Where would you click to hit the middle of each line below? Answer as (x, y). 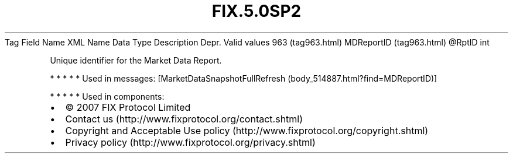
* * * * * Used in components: (107, 96)
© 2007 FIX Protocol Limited (128, 107)
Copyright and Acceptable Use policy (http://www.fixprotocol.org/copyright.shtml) (247, 130)
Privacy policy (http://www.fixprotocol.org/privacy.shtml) (190, 142)
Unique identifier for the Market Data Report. (136, 60)
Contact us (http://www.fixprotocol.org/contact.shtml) (184, 119)
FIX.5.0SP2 (256, 11)
